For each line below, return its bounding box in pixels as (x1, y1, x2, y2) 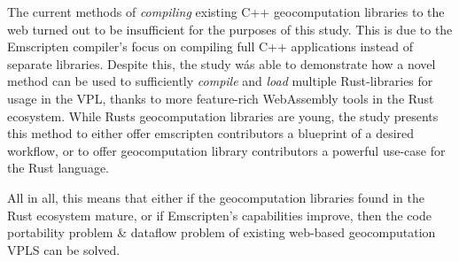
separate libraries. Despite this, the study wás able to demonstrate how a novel (7, 54, 436, 73)
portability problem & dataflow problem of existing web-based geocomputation (7, 223, 436, 242)
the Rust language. (7, 158, 109, 177)
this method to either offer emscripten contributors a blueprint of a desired (7, 124, 415, 143)
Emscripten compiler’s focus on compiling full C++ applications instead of (7, 37, 414, 56)
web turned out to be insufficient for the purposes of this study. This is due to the (7, 19, 453, 38)
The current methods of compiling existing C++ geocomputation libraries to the (7, 3, 445, 20)
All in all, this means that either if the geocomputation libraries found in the (7, 188, 424, 206)
